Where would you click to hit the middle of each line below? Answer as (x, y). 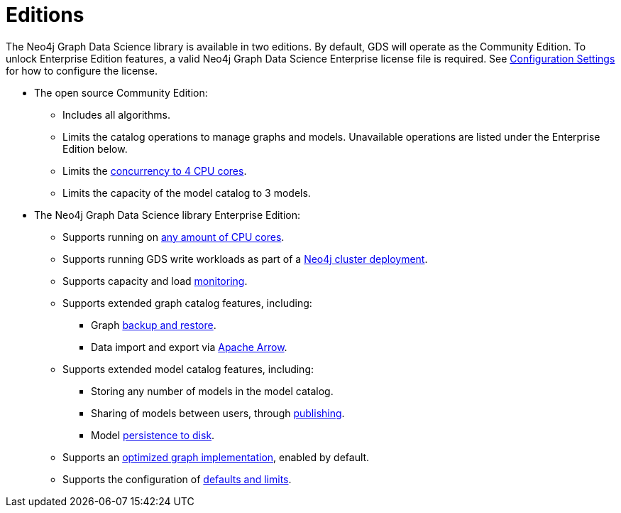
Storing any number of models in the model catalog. (212, 391)
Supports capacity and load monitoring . (155, 281)
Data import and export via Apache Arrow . (189, 347)
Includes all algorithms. (116, 114)
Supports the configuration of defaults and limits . (177, 479)
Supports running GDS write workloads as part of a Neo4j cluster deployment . (245, 259)
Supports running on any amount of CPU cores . (174, 237)
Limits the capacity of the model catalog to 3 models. (187, 193)
